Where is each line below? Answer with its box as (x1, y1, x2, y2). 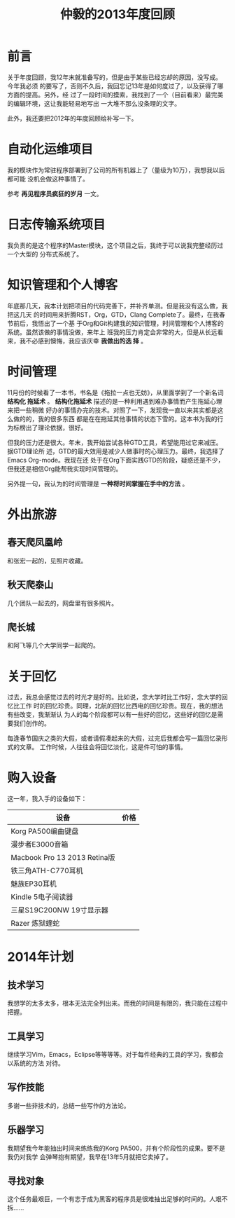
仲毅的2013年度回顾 (59, 6, 176, 22)
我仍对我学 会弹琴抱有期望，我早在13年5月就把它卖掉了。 (7, 1152, 173, 1161)
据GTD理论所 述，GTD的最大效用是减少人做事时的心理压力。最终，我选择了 (7, 446, 225, 456)
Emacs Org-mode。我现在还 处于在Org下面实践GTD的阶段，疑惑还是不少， (7, 456, 225, 464)
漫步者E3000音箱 (10, 840, 69, 849)
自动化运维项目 (7, 142, 94, 158)
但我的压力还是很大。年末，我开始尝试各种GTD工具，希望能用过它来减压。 (7, 438, 222, 446)
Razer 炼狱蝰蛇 (10, 919, 60, 929)
